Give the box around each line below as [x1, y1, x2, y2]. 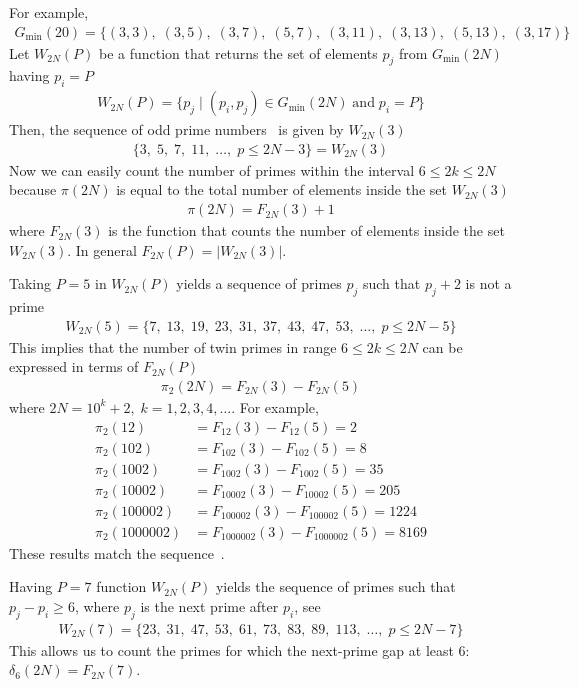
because [9, 179, 57, 200]
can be [422, 336, 463, 357]
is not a [465, 273, 512, 294]
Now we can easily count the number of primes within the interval [9, 159, 415, 180]
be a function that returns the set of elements [98, 42, 378, 63]
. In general [67, 239, 137, 260]
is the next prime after [140, 595, 279, 616]
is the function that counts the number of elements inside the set [108, 220, 505, 241]
